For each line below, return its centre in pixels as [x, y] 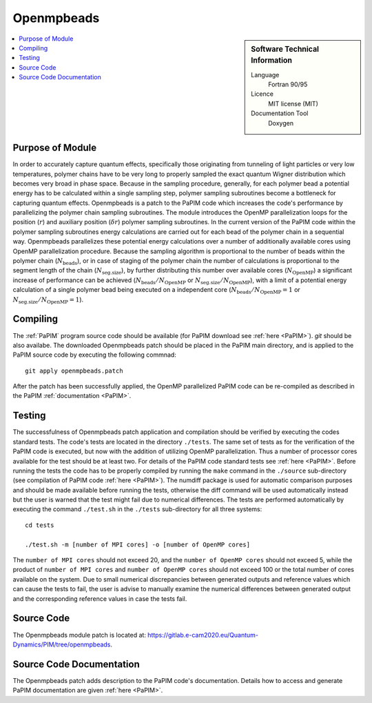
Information [272, 61]
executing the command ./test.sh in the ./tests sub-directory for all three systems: [137, 509]
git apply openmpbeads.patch [74, 370]
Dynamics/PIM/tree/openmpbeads [62, 644]
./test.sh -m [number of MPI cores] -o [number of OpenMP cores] [138, 544]
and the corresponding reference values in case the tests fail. [100, 598]
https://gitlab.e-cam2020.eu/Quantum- [203, 635]
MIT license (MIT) [293, 103]
